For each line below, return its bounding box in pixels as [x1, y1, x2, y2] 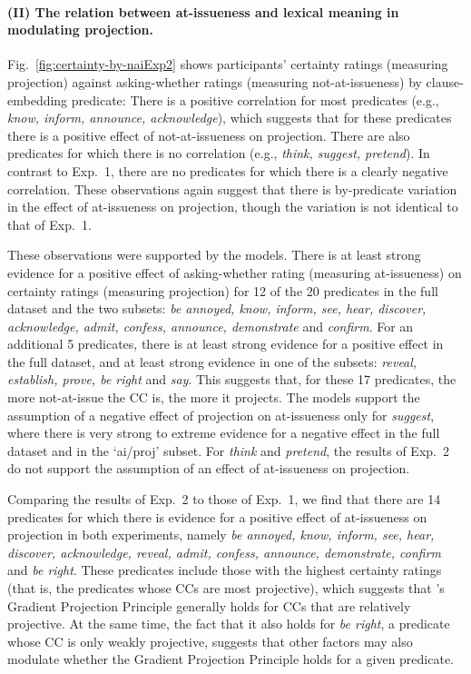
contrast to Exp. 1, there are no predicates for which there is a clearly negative [7, 161, 448, 180]
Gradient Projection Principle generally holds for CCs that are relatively [7, 596, 411, 615]
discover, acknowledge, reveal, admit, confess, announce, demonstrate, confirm [7, 542, 442, 561]
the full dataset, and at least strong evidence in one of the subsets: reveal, [7, 352, 417, 371]
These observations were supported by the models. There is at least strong [7, 245, 421, 264]
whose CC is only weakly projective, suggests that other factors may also [7, 631, 413, 650]
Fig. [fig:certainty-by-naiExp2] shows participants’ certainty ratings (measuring [7, 55, 448, 74]
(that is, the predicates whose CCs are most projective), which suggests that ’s [7, 579, 445, 598]
